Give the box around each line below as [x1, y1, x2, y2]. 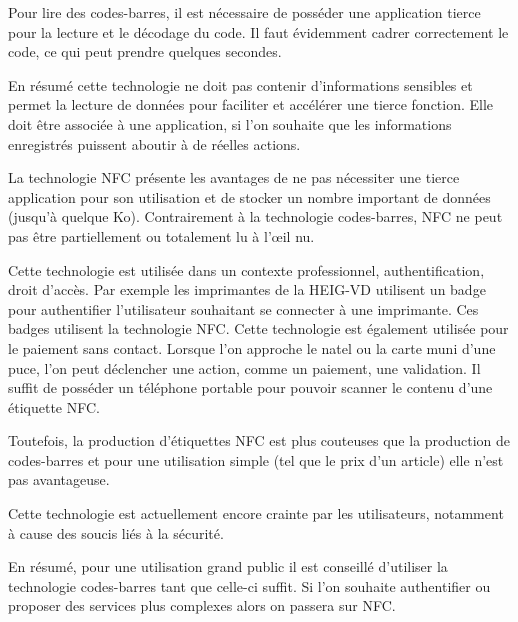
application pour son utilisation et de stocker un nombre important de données [8, 186, 491, 207]
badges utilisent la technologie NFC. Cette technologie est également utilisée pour [8, 318, 509, 339]
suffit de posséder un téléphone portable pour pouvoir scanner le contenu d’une [8, 377, 493, 398]
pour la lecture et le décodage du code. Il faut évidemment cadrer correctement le [8, 21, 509, 42]
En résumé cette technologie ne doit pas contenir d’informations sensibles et [8, 74, 473, 95]
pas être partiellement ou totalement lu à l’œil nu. [8, 225, 315, 246]
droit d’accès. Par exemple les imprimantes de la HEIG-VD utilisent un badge [8, 279, 486, 300]
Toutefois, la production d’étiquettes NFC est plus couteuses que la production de [8, 430, 511, 451]
